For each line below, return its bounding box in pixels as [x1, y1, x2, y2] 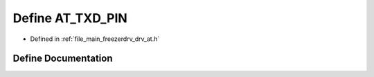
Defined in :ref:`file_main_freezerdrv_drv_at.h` [30, 35, 160, 43]
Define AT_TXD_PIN [12, 10, 127, 26]
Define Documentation [12, 53, 113, 65]
